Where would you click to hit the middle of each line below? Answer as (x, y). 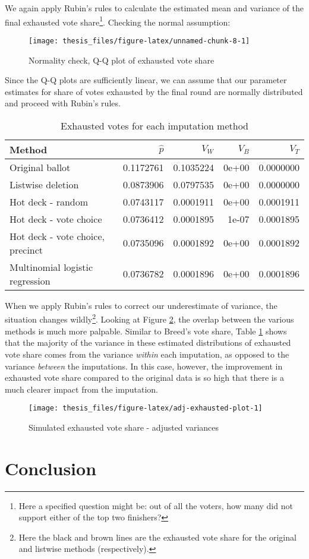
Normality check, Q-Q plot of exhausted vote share (122, 60)
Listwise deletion (44, 184)
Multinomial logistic (51, 267)
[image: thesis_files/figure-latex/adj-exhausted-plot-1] (146, 408)
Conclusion (51, 468)
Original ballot (40, 167)
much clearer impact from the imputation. (81, 389)
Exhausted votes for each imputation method (154, 125)
